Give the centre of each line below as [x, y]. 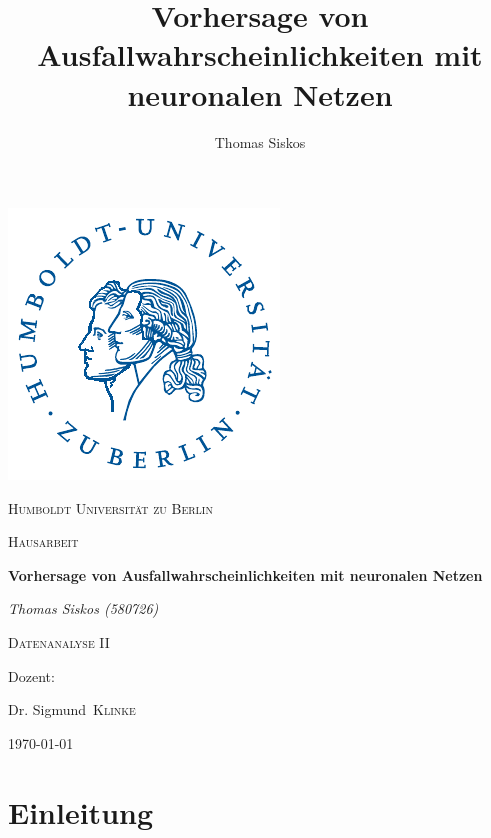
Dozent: [31, 675]
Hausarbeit [43, 541]
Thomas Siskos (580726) [83, 608]
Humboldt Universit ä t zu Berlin [110, 507]
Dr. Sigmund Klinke [72, 709]
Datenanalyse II [59, 642]
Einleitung [81, 811]
